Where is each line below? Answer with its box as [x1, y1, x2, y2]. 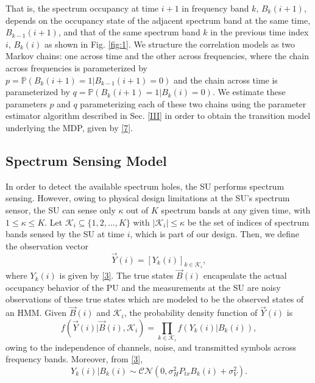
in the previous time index [210, 26, 309, 38]
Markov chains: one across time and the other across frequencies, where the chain [5, 49, 310, 62]
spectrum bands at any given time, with [161, 203, 311, 216]
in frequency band [182, 2, 249, 14]
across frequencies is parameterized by [5, 61, 147, 74]
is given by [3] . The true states [59, 269, 174, 282]
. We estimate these [212, 85, 286, 98]
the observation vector [5, 239, 88, 252]
